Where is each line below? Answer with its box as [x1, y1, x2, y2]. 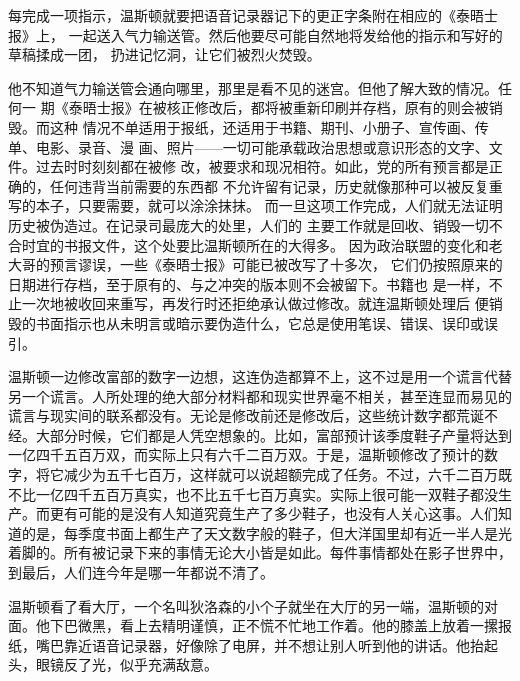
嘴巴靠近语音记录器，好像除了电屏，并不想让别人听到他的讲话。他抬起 [35, 634, 498, 655]
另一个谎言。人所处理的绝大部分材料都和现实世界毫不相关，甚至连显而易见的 [8, 385, 512, 406]
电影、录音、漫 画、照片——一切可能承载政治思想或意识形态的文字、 [35, 136, 489, 157]
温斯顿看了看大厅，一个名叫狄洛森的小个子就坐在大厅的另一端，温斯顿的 [8, 595, 484, 616]
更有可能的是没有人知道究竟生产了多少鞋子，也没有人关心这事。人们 [49, 503, 498, 524]
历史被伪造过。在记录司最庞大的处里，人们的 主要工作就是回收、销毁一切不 [8, 214, 503, 235]
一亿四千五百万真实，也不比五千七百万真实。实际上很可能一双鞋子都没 [35, 483, 498, 504]
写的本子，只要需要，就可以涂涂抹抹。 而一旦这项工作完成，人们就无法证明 [8, 195, 503, 216]
